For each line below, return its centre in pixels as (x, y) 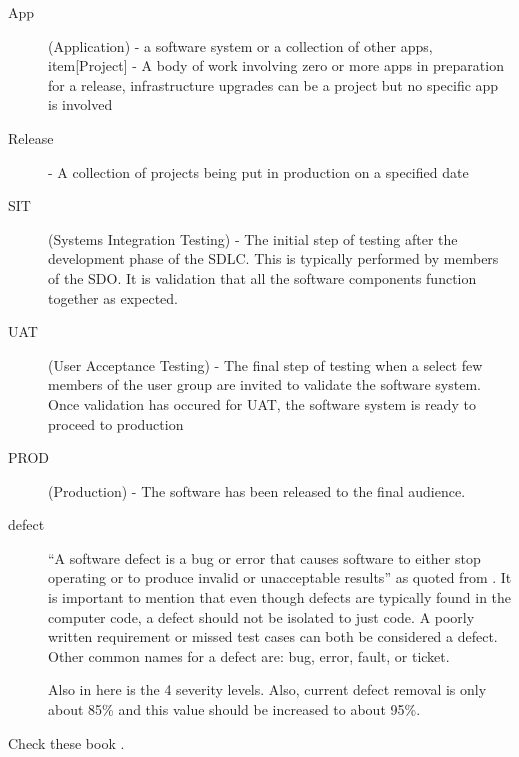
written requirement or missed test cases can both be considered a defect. (273, 636)
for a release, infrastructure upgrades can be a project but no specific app (273, 84)
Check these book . (66, 742)
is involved (80, 104)
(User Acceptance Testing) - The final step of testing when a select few (265, 364)
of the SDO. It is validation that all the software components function (262, 277)
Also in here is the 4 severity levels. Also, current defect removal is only (267, 689)
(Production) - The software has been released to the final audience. (257, 490)
